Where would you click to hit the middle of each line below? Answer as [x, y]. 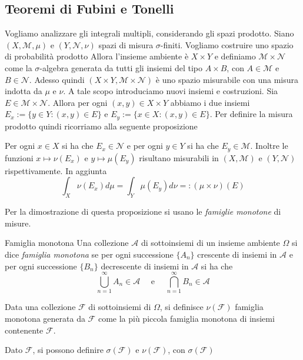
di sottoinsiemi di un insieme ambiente [210, 243]
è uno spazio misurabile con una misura [227, 79]
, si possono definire [68, 350]
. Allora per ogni [78, 102]
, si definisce [182, 307]
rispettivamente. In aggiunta [56, 170]
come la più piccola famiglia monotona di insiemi [186, 318]
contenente [24, 330]
